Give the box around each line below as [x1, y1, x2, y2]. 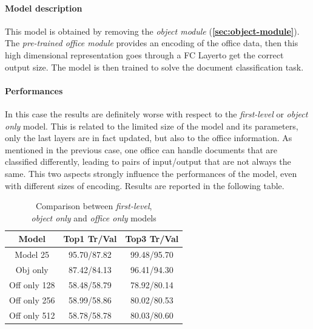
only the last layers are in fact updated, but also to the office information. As [5, 131, 292, 144]
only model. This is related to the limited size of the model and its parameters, [5, 119, 298, 132]
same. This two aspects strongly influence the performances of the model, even [5, 167, 297, 179]
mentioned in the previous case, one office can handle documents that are [5, 143, 278, 156]
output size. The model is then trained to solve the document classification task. [5, 60, 304, 73]
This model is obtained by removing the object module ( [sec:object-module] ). [5, 24, 300, 37]
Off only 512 [9, 308, 55, 321]
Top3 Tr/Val [125, 232, 179, 245]
